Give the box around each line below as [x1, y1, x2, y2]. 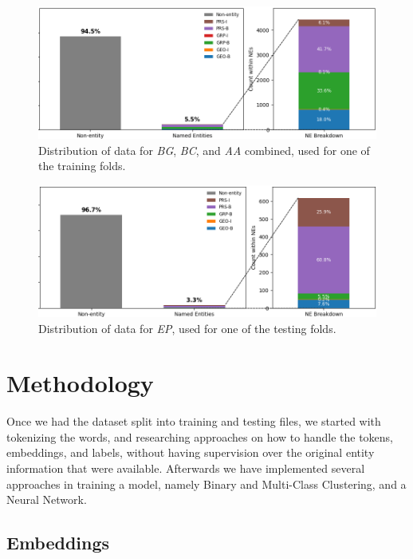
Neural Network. [6, 491, 87, 508]
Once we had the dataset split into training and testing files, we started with [6, 413, 381, 430]
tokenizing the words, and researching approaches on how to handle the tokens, [6, 428, 394, 445]
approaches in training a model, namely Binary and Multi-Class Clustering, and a [6, 475, 407, 492]
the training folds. [38, 157, 126, 174]
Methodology [6, 367, 154, 399]
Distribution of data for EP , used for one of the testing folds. [38, 319, 336, 336]
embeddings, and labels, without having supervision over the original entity [6, 444, 375, 461]
